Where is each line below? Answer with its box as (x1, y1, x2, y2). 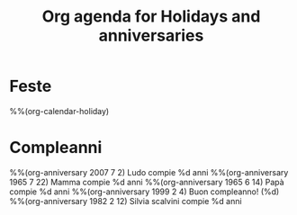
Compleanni (9, 138, 103, 158)
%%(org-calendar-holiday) (9, 105, 110, 116)
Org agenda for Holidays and (41, 6, 261, 27)
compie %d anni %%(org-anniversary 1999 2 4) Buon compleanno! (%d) (9, 186, 280, 197)
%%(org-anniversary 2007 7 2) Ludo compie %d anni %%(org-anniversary (9, 166, 289, 177)
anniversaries (98, 25, 204, 46)
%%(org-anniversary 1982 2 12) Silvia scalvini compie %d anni (9, 195, 242, 206)
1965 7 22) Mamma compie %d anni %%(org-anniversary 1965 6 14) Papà (9, 176, 285, 187)
